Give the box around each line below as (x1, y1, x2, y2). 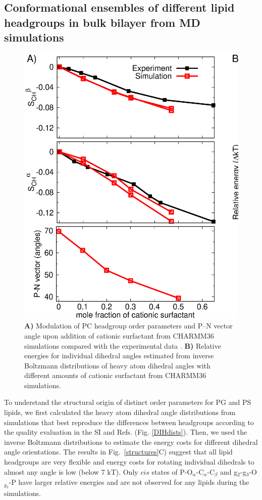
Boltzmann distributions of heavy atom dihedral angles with (24, 360, 211, 370)
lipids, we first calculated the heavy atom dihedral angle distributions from (4, 407, 236, 418)
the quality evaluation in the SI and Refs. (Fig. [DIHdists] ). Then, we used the (4, 427, 247, 437)
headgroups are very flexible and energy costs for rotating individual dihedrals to (4, 456, 254, 467)
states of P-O (151, 466, 193, 477)
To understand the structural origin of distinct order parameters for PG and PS (4, 397, 251, 407)
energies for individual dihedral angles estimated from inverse (24, 350, 214, 361)
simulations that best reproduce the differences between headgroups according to (4, 416, 254, 427)
